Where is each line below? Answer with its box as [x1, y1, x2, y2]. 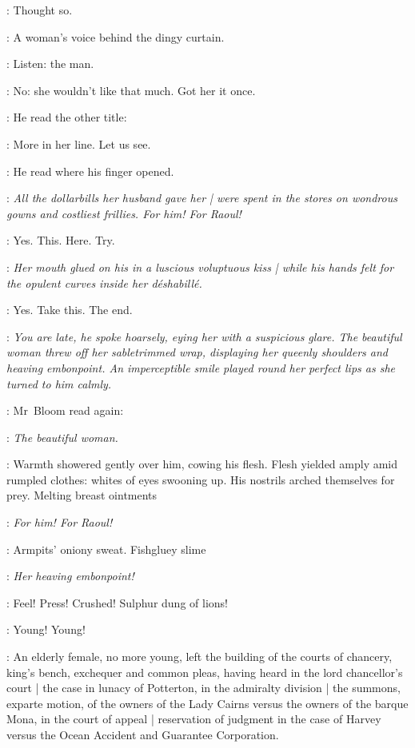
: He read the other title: [6, 109, 127, 125]
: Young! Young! [6, 621, 86, 638]
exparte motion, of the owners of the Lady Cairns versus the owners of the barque [6, 694, 409, 711]
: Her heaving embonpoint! [6, 567, 134, 584]
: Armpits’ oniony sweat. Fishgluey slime [6, 540, 206, 557]
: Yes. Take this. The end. [6, 301, 133, 318]
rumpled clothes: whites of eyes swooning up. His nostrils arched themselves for [6, 471, 395, 487]
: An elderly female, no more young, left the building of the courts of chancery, [6, 648, 393, 665]
